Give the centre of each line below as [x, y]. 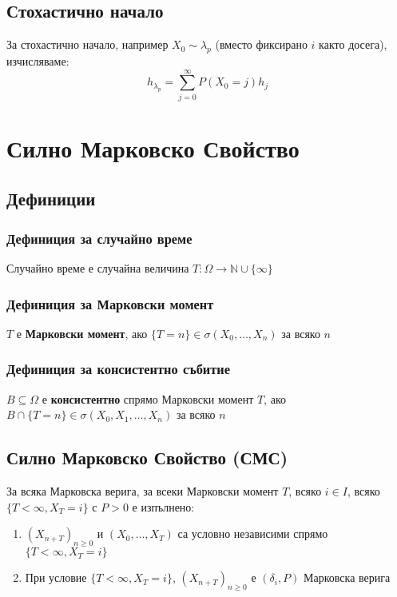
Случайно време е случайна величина [98, 268]
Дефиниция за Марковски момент [110, 303]
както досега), [353, 44]
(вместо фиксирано [261, 44]
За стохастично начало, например [87, 44]
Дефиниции [51, 199]
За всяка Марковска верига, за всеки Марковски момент [143, 491]
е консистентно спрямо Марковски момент [148, 398]
